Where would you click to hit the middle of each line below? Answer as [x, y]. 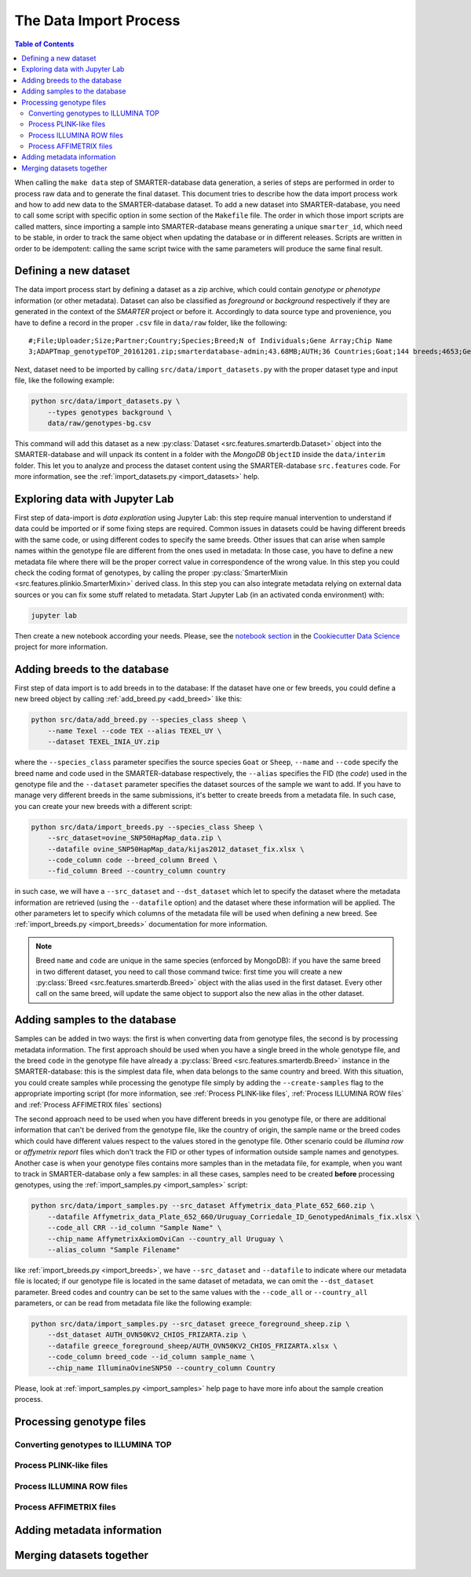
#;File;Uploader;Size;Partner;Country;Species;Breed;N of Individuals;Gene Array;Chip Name [210, 341]
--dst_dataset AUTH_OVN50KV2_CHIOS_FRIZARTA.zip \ [147, 1335]
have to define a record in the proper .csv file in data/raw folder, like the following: [151, 323]
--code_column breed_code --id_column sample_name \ [151, 1357]
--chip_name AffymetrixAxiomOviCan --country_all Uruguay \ [166, 1239]
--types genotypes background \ [110, 412]
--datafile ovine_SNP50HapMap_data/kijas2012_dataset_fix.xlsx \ [176, 849]
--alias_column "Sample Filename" [114, 1250]
